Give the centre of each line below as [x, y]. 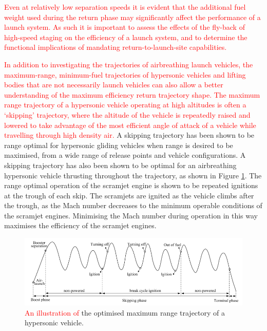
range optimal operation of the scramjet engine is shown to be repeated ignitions [131, 185]
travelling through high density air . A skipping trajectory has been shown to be [129, 135]
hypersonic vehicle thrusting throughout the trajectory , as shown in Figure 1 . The [133, 175]
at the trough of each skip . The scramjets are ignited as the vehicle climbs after [129, 195]
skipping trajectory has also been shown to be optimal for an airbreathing [120, 165]
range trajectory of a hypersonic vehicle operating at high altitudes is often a [125, 105]
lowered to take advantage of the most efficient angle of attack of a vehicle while [130, 125]
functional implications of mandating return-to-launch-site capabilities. [116, 47]
